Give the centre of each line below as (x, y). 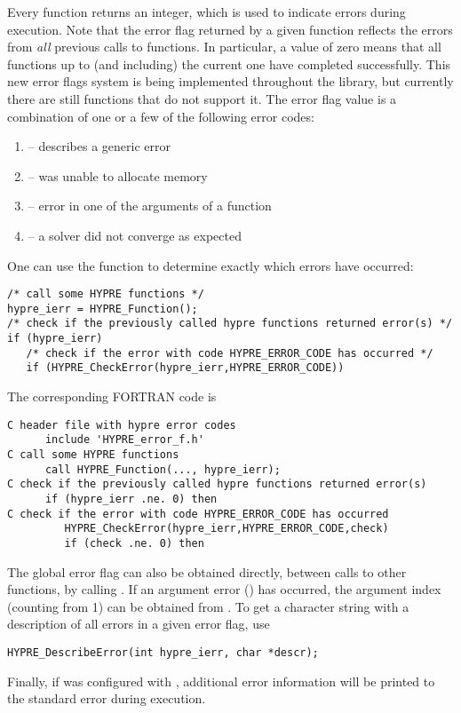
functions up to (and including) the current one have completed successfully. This (229, 63)
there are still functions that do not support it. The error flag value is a (202, 98)
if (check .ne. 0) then (134, 543)
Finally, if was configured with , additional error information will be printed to (221, 681)
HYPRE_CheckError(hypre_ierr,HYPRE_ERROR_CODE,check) (227, 529)
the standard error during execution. (107, 698)
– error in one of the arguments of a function (150, 206)
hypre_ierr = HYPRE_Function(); (103, 309)
